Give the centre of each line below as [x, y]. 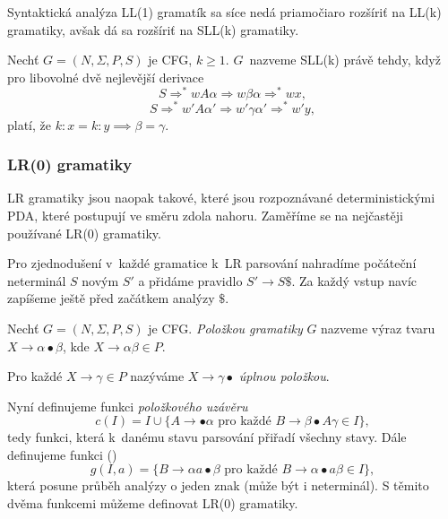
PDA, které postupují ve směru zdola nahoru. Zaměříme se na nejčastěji [205, 215]
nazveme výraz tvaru [378, 328]
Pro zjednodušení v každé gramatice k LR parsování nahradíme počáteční [212, 263]
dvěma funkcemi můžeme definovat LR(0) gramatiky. [153, 503]
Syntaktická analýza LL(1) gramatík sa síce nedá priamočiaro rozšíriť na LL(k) [224, 12]
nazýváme [157, 376]
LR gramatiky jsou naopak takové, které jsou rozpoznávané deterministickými [221, 198]
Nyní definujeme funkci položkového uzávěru [128, 406]
